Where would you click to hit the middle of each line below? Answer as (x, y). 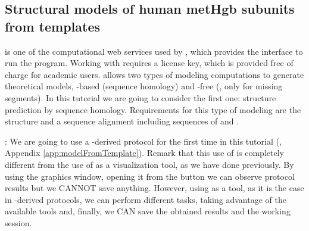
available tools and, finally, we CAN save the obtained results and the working (148, 211)
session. (18, 222)
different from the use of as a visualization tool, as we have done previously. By (149, 164)
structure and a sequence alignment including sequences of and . (122, 121)
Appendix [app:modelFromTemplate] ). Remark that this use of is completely (144, 153)
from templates (52, 26)
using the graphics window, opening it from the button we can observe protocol (150, 176)
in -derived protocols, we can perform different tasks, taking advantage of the (146, 199)
